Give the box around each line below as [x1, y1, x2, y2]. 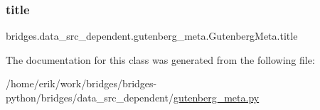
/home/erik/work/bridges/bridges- [6, 76, 157, 91]
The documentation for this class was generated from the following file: [6, 52, 315, 67]
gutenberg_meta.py [173, 90, 260, 104]
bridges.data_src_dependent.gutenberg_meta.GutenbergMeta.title [6, 28, 298, 43]
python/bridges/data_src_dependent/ [6, 90, 174, 104]
